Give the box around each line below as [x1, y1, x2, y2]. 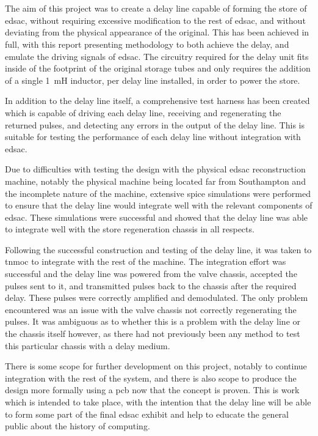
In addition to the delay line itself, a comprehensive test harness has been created [5, 94, 310, 107]
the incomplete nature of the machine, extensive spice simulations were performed [5, 187, 311, 199]
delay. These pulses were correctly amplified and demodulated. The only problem [5, 291, 308, 304]
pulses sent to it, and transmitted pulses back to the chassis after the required [5, 279, 297, 292]
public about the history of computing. [5, 419, 150, 432]
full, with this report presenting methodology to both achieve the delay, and [5, 37, 289, 50]
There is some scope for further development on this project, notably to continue [5, 360, 307, 372]
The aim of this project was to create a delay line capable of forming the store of [5, 2, 307, 15]
